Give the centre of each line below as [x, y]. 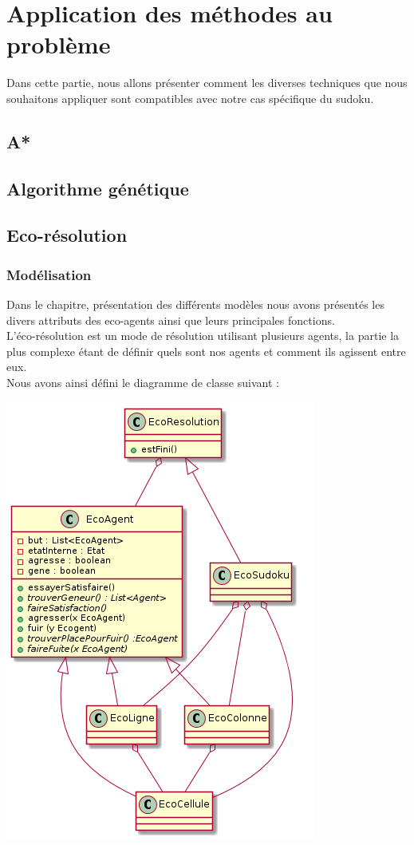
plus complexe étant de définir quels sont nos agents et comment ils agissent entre [206, 351]
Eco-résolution [67, 235]
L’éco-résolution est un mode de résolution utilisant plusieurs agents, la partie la [203, 336]
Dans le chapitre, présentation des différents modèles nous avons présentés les [195, 304]
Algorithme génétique [98, 188]
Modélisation [49, 274]
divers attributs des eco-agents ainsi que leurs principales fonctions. [171, 320]
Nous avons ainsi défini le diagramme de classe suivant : [143, 383]
